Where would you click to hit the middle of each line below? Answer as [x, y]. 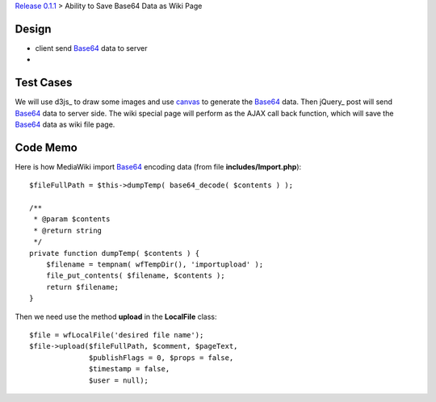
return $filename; [82, 287]
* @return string [68, 230]
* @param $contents [72, 219]
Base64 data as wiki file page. [65, 124]
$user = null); [119, 380]
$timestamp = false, [130, 369]
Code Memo [46, 147]
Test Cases [44, 83]
